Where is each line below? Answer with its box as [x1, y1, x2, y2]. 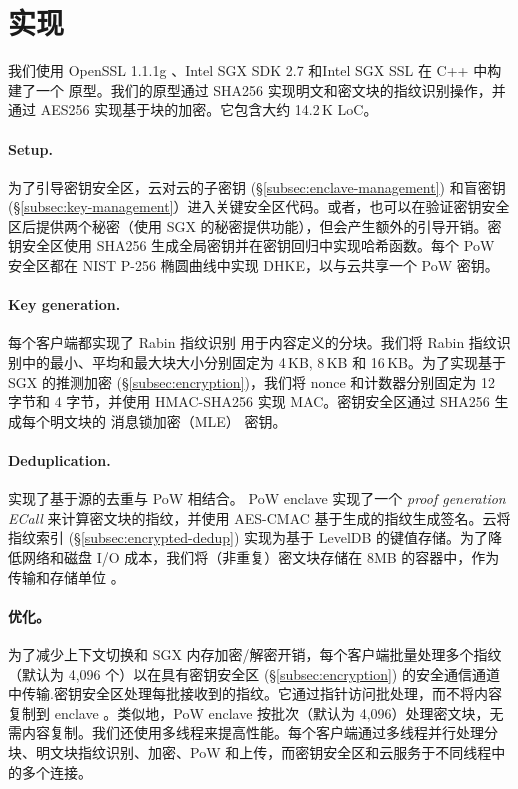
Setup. [8, 138, 53, 159]
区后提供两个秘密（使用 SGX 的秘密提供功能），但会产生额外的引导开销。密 [8, 215, 502, 236]
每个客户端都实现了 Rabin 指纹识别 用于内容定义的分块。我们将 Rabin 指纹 [8, 332, 497, 353]
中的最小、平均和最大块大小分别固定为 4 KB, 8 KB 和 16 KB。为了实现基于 [21, 352, 506, 373]
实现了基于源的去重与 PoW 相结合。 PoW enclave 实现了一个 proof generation [8, 488, 506, 509]
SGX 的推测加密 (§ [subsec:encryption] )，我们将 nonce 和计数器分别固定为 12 [8, 371, 495, 392]
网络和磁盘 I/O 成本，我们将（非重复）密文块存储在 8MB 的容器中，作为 [21, 547, 500, 568]
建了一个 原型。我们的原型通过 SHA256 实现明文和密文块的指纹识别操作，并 [8, 79, 506, 100]
